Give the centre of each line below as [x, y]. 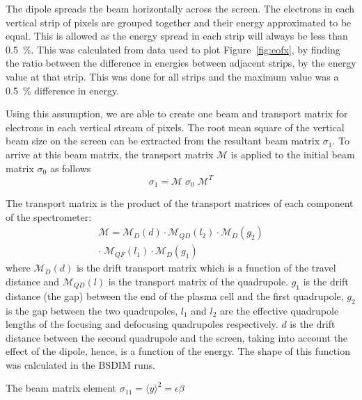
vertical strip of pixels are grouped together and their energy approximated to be [179, 22]
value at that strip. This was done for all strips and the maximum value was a [172, 76]
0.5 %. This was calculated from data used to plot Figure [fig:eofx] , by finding [173, 49]
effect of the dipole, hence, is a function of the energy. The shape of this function [178, 351]
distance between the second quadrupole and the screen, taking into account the [177, 337]
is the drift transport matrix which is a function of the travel [206, 268]
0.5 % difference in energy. [63, 90]
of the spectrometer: [49, 216]
